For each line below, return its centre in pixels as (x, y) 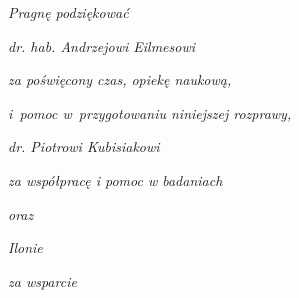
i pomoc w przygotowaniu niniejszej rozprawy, (150, 112)
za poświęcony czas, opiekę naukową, (120, 79)
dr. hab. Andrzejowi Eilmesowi (102, 45)
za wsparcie (42, 280)
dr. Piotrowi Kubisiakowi (84, 146)
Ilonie (25, 247)
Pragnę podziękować (68, 12)
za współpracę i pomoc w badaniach (115, 179)
